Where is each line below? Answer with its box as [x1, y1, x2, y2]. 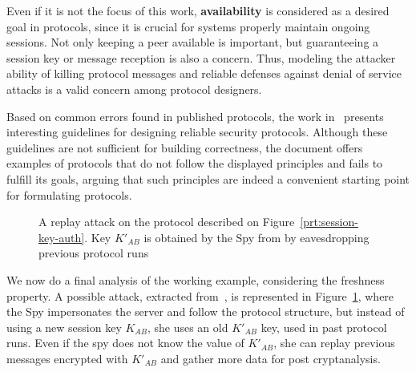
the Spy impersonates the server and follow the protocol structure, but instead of [6, 303, 405, 320]
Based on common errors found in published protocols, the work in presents [6, 107, 384, 124]
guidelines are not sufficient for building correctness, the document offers [6, 139, 363, 156]
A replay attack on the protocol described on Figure [38, 213, 295, 230]
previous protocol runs [38, 245, 149, 261]
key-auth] [38, 228, 85, 245]
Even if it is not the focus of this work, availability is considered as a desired [6, 2, 390, 18]
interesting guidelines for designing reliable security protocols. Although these [6, 123, 388, 140]
